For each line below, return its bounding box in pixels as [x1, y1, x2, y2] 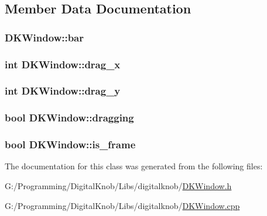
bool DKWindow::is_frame [5, 137, 136, 152]
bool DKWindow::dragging [5, 110, 134, 125]
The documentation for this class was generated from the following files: [5, 160, 263, 172]
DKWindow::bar [5, 30, 84, 44]
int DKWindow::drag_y [5, 83, 121, 98]
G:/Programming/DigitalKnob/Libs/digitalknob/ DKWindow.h [5, 179, 232, 191]
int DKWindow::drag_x [5, 57, 121, 71]
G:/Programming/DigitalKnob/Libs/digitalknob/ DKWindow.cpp [5, 199, 240, 211]
